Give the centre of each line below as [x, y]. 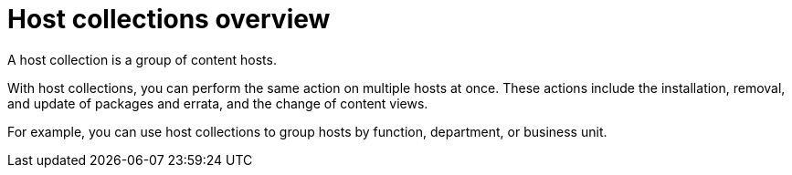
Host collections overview [169, 19]
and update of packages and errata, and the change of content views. [218, 103]
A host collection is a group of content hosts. [142, 59]
